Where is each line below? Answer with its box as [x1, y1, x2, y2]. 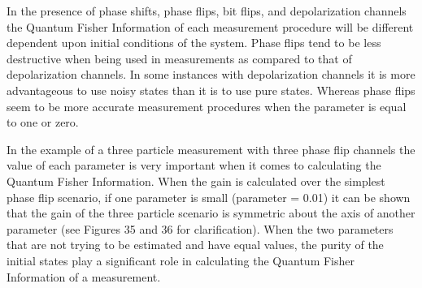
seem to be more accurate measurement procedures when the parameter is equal [7, 97, 407, 114]
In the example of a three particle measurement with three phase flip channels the [7, 140, 415, 157]
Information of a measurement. [7, 268, 161, 285]
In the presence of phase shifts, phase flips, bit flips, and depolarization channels [7, 2, 407, 19]
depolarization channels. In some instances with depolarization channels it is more [7, 66, 415, 83]
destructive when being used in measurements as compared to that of [7, 49, 352, 67]
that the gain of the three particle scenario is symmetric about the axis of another [7, 204, 415, 221]
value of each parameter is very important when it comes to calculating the [7, 157, 381, 174]
